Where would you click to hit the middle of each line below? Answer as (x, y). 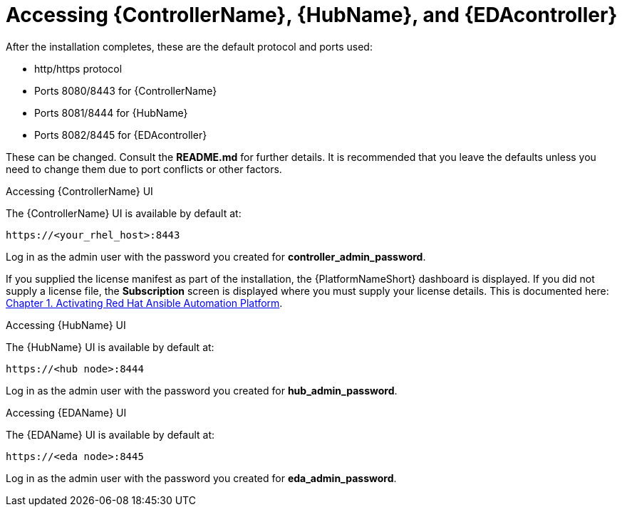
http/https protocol (78, 68)
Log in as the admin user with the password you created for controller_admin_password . (216, 256)
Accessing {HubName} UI (66, 325)
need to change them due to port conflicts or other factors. (144, 169)
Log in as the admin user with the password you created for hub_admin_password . (202, 390)
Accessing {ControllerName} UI (79, 191)
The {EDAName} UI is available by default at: (110, 434)
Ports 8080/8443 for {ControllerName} (126, 90)
